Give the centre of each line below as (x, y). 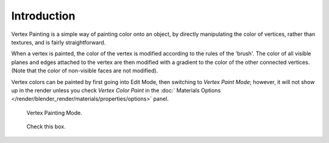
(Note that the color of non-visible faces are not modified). (85, 71)
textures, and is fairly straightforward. (58, 42)
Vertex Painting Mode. (54, 113)
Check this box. (46, 127)
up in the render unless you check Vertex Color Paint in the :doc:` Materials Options (116, 90)
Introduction (43, 16)
